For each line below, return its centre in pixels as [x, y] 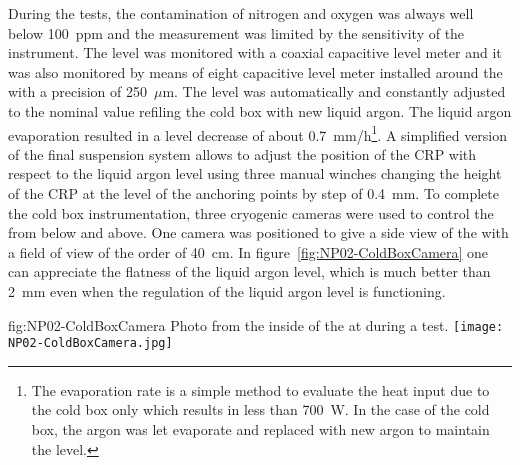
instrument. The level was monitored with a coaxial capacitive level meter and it [255, 52]
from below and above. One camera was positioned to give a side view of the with [258, 232]
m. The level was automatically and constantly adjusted [334, 91]
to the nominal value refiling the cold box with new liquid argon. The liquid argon [260, 110]
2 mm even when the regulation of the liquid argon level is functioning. [227, 290]
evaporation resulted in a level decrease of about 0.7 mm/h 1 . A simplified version [258, 133]
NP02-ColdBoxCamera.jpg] [90, 343]
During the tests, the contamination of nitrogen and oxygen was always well [241, 13]
